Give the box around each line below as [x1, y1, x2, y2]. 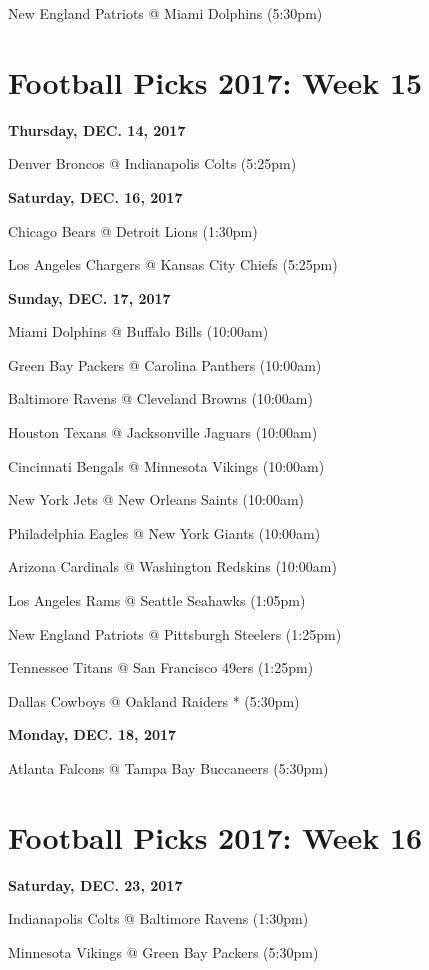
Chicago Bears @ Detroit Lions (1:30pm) [8, 220, 258, 241]
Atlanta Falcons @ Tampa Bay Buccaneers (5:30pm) [8, 758, 329, 778]
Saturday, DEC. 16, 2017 [8, 186, 183, 207]
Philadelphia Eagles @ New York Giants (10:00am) [8, 522, 321, 543]
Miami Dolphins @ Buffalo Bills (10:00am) [8, 321, 269, 342]
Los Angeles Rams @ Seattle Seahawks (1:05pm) [8, 590, 306, 611]
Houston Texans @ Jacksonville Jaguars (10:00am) [8, 422, 318, 443]
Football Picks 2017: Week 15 [8, 61, 423, 102]
